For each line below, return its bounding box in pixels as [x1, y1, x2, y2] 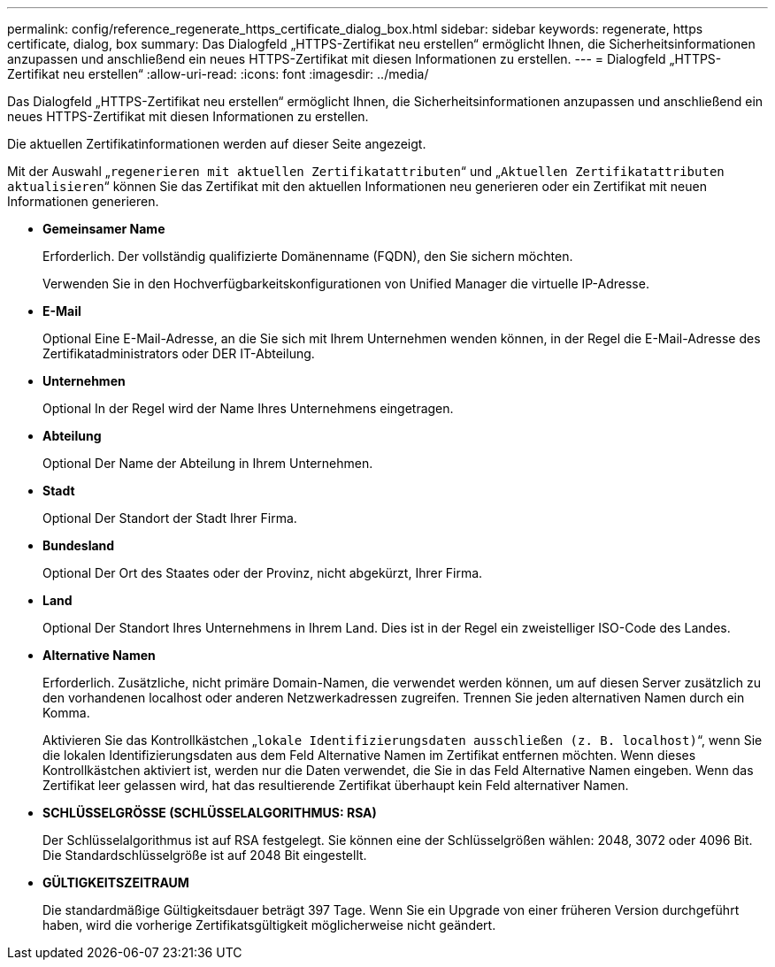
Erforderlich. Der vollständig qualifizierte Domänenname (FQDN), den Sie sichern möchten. [42, 249, 573, 264]
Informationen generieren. [7, 194, 159, 209]
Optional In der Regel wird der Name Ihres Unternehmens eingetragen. [42, 401, 454, 416]
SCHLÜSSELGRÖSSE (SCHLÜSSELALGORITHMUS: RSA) [42, 805, 377, 820]
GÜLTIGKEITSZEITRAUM [42, 875, 189, 890]
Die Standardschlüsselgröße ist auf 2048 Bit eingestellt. [42, 848, 367, 863]
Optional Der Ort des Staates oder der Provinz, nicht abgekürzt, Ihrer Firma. [42, 565, 483, 580]
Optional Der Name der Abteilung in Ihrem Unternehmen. [42, 456, 373, 471]
